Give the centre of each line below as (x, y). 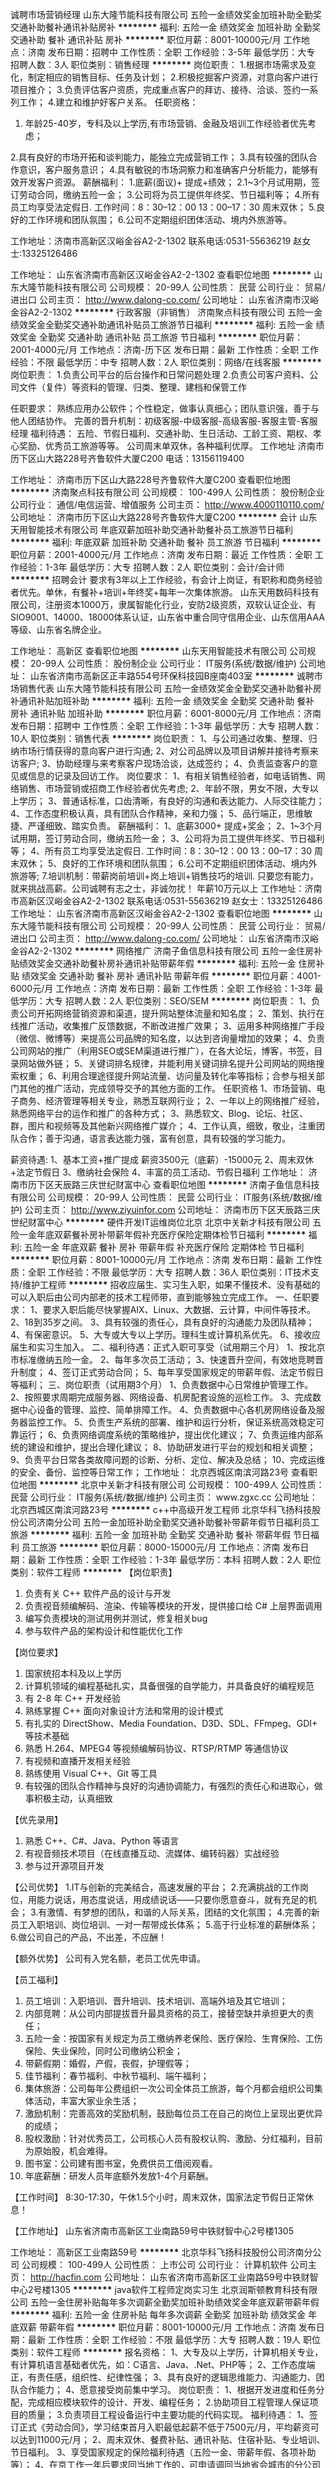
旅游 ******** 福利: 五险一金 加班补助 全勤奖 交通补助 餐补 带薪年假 (151, 1534)
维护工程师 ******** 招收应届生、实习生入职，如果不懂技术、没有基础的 (171, 1284)
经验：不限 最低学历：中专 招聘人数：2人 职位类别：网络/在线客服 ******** (166, 362)
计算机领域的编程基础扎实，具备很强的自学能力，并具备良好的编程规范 (169, 1686)
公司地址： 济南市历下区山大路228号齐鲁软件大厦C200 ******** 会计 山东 (164, 517)
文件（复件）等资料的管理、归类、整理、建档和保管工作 (132, 387)
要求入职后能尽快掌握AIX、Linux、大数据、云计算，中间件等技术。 (179, 1309)
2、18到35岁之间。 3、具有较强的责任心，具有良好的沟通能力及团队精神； (162, 1322)
